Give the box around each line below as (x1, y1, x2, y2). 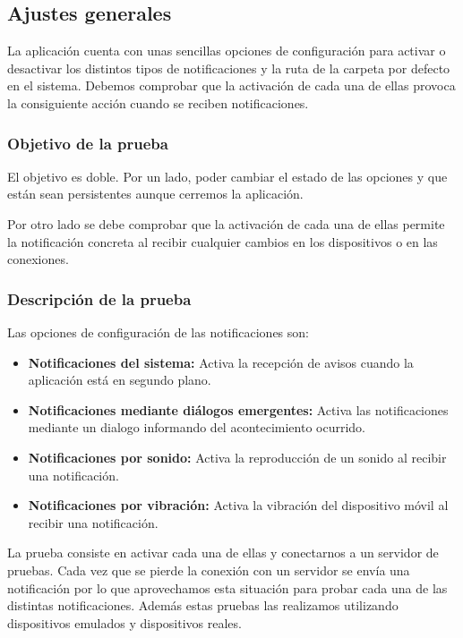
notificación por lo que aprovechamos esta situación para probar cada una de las (7, 578, 448, 597)
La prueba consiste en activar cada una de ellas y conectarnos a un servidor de (7, 543, 439, 562)
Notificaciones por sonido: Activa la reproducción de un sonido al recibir (28, 447, 447, 466)
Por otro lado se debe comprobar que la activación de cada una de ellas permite (7, 214, 445, 233)
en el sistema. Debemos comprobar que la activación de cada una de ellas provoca (7, 76, 456, 95)
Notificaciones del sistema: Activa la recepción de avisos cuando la (28, 353, 414, 371)
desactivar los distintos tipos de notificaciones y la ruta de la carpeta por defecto (7, 58, 450, 77)
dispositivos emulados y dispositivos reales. (7, 613, 242, 632)
